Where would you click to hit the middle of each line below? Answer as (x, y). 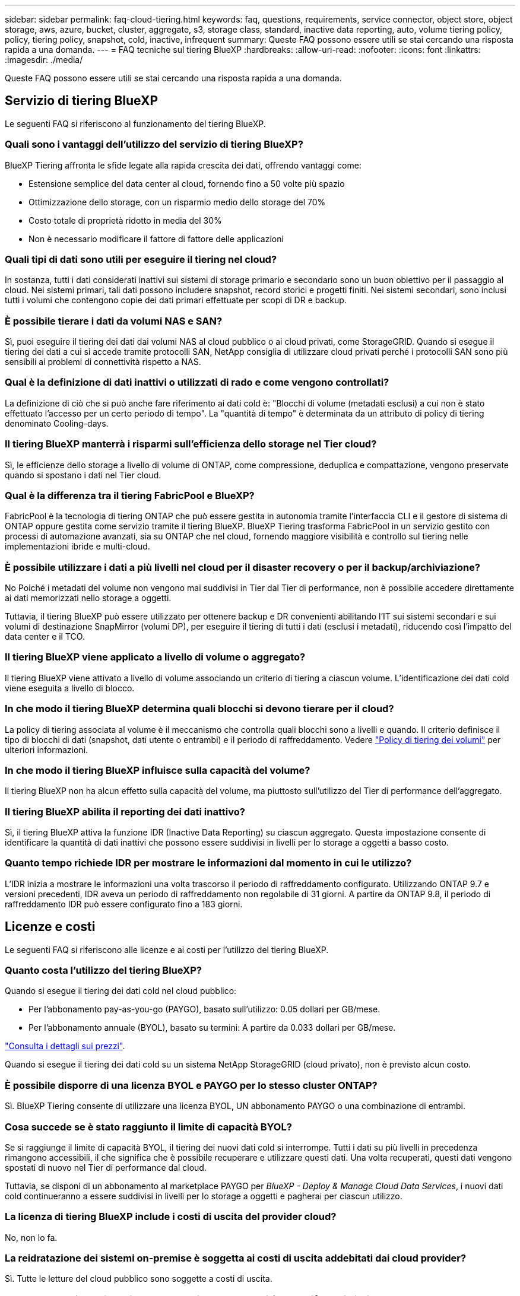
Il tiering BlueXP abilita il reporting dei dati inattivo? (125, 811)
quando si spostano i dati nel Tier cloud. (83, 475)
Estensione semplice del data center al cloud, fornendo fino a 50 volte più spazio (187, 183)
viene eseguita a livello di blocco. (70, 688)
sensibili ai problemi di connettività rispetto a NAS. (103, 362)
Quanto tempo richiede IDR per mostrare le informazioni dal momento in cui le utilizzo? (208, 863)
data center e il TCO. (45, 637)
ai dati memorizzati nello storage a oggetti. (88, 598)
